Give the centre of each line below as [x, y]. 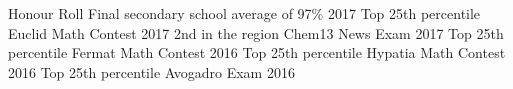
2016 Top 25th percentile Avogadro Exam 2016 [151, 71]
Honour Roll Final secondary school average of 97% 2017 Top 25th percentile [244, 13]
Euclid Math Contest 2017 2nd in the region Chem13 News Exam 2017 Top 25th [256, 32]
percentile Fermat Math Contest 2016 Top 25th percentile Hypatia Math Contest [257, 52]
